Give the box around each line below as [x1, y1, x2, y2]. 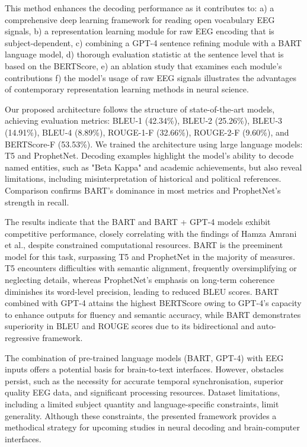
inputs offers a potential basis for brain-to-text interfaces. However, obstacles [5, 363, 284, 375]
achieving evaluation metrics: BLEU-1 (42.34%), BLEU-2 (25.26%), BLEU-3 [5, 114, 283, 127]
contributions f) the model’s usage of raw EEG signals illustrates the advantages [5, 71, 297, 83]
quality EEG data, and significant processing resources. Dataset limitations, [5, 386, 280, 398]
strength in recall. [5, 195, 69, 208]
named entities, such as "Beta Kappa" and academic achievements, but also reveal [5, 160, 302, 173]
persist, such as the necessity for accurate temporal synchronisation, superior [5, 374, 284, 387]
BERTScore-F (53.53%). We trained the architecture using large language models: [5, 137, 303, 150]
